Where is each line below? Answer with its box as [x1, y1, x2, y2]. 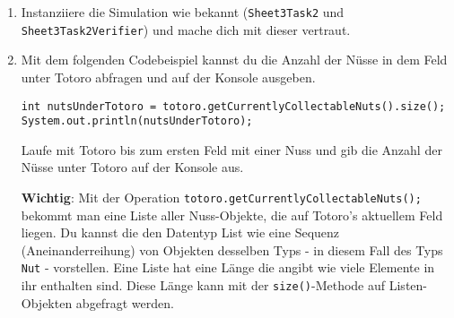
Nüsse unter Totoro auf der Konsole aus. [21, 158, 244, 176]
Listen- [389, 276, 427, 295]
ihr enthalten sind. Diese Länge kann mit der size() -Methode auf [21, 276, 386, 295]
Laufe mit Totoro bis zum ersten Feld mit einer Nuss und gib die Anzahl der [21, 140, 442, 159]
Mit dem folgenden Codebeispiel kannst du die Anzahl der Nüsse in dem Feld [21, 50, 448, 69]
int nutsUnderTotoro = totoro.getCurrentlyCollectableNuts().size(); [21, 99, 446, 113]
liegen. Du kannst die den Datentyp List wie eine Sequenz [21, 223, 340, 242]
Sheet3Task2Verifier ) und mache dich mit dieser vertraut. [21, 20, 351, 39]
